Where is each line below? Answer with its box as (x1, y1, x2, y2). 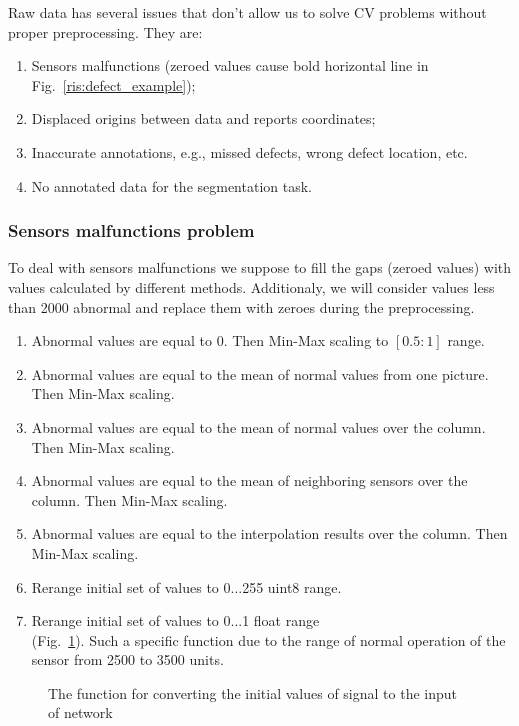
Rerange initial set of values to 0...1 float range (31, 610, 320, 631)
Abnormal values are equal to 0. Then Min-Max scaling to (31, 330, 389, 351)
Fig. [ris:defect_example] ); (31, 74, 196, 95)
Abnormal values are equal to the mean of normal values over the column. (31, 416, 486, 437)
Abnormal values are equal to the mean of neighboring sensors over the (31, 470, 468, 491)
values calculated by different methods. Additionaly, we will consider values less (8, 276, 495, 297)
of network (48, 702, 113, 723)
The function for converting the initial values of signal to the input (48, 682, 457, 703)
